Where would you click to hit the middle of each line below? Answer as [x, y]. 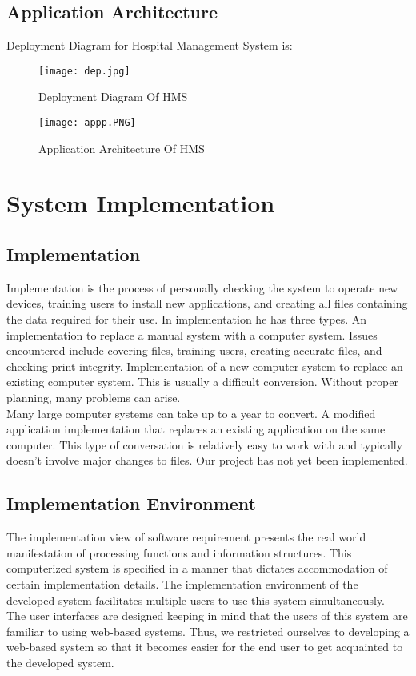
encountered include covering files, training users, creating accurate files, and [194, 350]
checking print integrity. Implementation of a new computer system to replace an [205, 366]
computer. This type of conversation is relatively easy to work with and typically [205, 444]
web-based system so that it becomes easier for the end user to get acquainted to [205, 647]
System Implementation [141, 203]
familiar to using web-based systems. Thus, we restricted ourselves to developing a [208, 631]
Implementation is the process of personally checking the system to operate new [202, 287]
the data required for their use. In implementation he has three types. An [186, 319]
